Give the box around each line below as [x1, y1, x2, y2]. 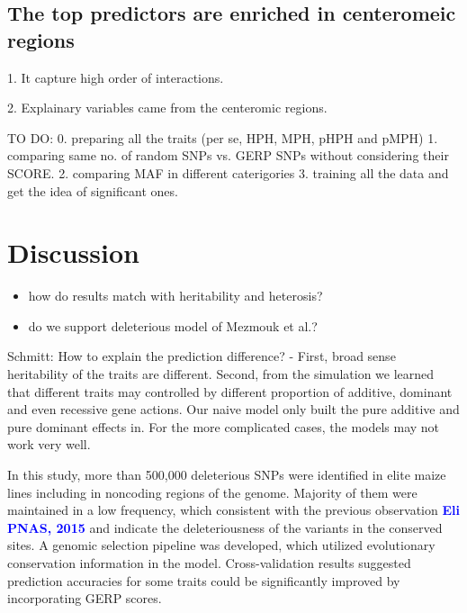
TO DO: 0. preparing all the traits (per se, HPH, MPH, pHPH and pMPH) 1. [7, 128, 438, 147]
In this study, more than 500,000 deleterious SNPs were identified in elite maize [7, 465, 446, 484]
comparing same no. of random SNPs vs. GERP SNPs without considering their [7, 146, 449, 165]
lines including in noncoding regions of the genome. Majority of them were [7, 482, 418, 501]
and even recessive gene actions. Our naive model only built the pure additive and [7, 400, 460, 419]
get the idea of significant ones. [7, 181, 178, 200]
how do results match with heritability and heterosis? [28, 286, 323, 305]
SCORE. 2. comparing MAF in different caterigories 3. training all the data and [7, 163, 449, 182]
